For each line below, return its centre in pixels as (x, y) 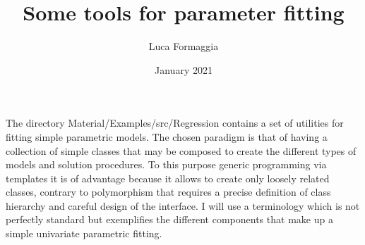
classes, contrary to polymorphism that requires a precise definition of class (168, 192)
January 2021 (184, 69)
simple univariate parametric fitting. (84, 233)
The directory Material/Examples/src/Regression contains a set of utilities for (175, 123)
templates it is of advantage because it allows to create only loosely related (168, 178)
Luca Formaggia (184, 46)
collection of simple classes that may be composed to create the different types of (181, 150)
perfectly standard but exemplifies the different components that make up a (169, 219)
